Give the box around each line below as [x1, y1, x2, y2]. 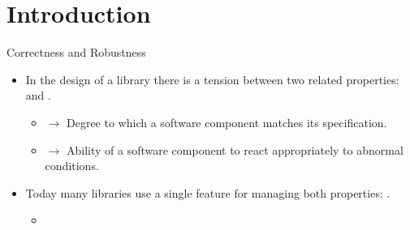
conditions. [45, 157, 99, 174]
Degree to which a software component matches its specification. [66, 113, 387, 130]
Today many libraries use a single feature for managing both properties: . [25, 184, 391, 201]
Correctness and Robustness [6, 44, 146, 61]
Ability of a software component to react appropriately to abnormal [66, 141, 404, 158]
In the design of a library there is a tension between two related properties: [25, 70, 399, 87]
